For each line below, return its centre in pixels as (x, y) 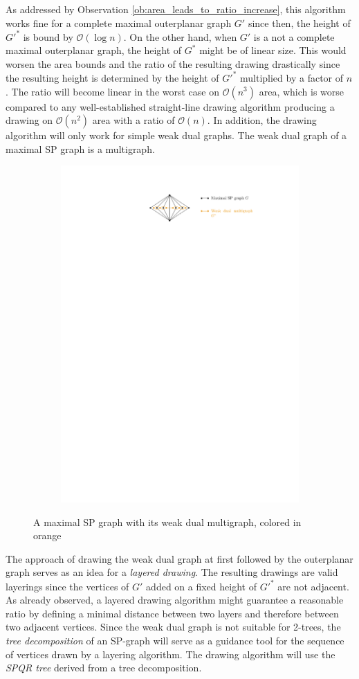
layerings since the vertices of (67, 586)
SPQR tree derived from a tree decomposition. (104, 668)
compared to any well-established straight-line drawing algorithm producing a (170, 106)
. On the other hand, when (180, 36)
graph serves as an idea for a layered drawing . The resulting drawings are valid (172, 572)
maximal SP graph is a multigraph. (80, 148)
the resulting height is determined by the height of (112, 77)
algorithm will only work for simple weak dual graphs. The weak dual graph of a (176, 135)
